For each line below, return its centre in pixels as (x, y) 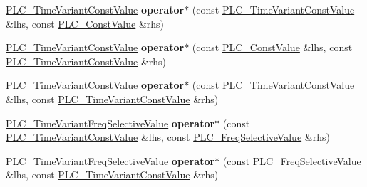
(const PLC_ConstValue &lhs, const (272, 47)
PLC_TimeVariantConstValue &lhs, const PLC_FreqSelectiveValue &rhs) (168, 137)
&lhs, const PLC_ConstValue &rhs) (85, 23)
